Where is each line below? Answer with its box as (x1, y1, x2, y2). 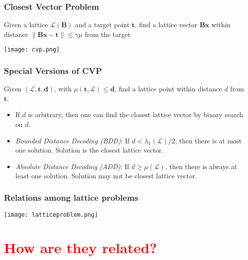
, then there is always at (165, 161, 237, 171)
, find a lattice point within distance (114, 84, 222, 94)
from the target (85, 29, 131, 39)
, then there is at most (175, 135, 242, 145)
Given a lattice (4, 19, 48, 30)
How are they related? (4, 238, 157, 258)
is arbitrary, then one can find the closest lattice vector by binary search (28, 109, 244, 120)
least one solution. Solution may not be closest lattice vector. (15, 171, 197, 181)
